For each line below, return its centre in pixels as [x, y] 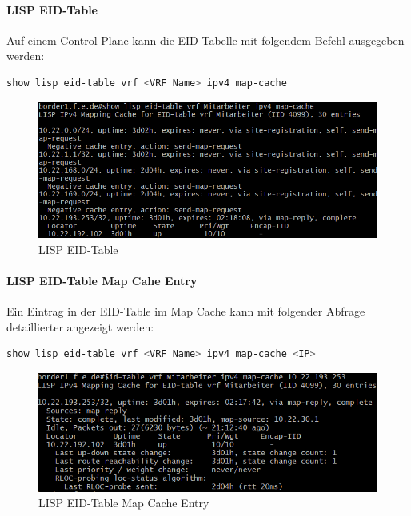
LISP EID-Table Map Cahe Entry [102, 280]
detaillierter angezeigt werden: [80, 326]
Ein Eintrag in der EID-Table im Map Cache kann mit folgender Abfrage [186, 311]
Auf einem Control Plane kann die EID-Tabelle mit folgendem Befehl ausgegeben [205, 40]
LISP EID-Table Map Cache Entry [124, 503]
